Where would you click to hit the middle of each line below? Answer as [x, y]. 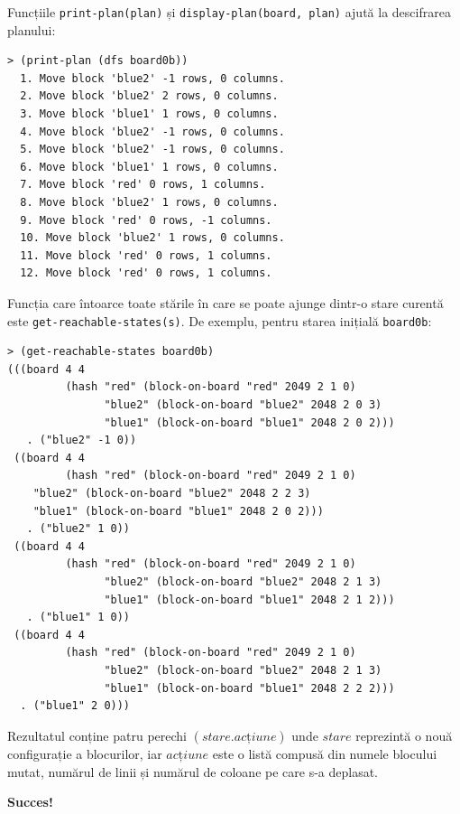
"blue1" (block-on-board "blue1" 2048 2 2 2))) [249, 688]
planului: [32, 29]
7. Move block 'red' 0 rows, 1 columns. [143, 185]
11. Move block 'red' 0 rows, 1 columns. [146, 255]
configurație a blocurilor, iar [85, 753]
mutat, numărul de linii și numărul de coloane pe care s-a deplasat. [193, 771]
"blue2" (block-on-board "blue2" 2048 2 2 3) [172, 493]
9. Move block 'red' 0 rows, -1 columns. [146, 220]
